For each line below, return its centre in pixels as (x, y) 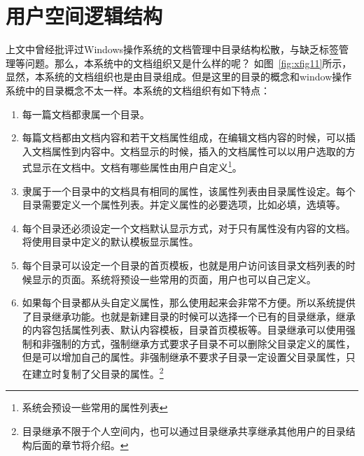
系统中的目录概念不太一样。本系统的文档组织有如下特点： (138, 90)
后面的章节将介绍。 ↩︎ (80, 444)
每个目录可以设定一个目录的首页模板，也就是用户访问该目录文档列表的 (184, 265)
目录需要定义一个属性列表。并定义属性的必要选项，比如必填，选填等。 (184, 205)
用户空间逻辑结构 (84, 16)
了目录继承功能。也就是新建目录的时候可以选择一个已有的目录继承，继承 (189, 316)
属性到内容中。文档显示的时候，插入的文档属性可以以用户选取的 (198, 151)
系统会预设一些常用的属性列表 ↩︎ (95, 407)
